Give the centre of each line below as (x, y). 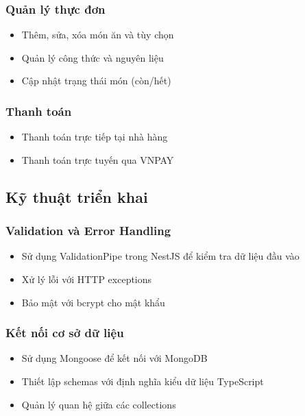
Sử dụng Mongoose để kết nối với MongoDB (114, 358)
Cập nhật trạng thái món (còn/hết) (96, 81)
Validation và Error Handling (88, 231)
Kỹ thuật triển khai (77, 196)
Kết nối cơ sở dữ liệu (65, 333)
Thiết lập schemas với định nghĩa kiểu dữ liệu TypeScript (143, 381)
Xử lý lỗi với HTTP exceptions (87, 279)
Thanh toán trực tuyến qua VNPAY (98, 159)
